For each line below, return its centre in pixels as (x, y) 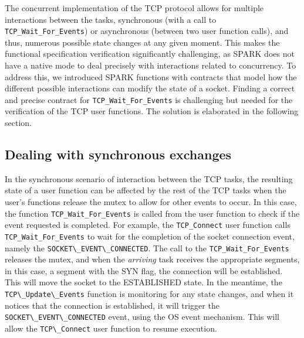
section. (18, 123)
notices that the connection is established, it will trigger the (112, 305)
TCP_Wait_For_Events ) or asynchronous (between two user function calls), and (147, 31)
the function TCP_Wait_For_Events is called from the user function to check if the (152, 213)
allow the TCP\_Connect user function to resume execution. (111, 328)
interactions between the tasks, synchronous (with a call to (111, 19)
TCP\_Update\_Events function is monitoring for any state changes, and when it (149, 294)
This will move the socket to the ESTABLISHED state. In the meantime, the (143, 282)
